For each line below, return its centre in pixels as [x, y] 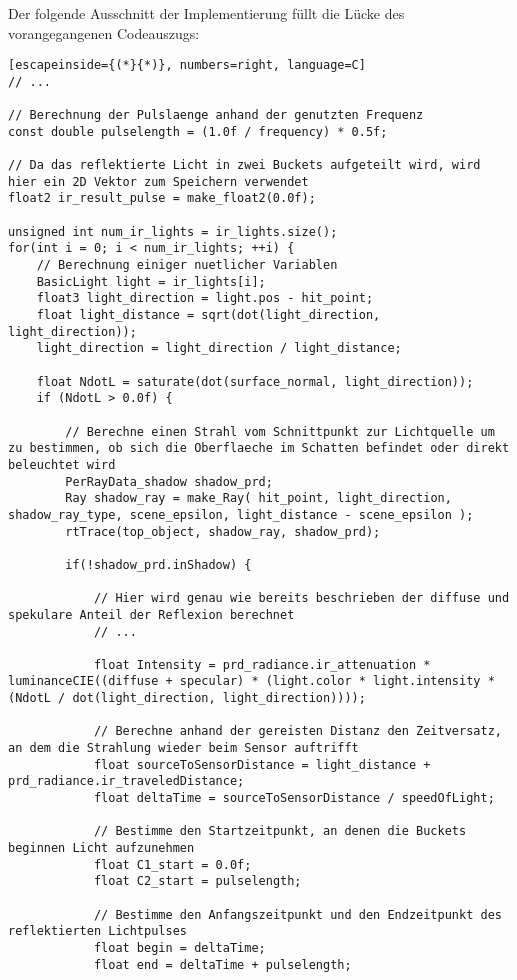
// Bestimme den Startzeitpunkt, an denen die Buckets [280, 831]
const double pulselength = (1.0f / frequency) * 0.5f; [198, 131]
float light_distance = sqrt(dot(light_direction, [208, 315]
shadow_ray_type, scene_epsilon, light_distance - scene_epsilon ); [241, 514]
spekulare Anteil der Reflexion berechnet [151, 614]
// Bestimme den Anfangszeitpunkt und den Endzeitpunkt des [297, 914]
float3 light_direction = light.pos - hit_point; [205, 298]
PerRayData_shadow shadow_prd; [169, 481]
